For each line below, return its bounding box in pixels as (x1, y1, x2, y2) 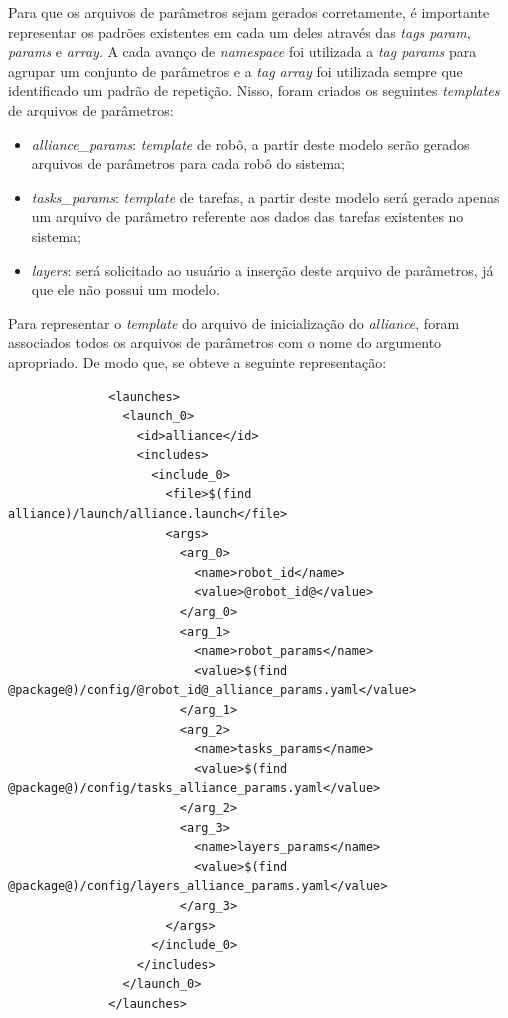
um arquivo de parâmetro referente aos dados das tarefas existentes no (31, 206, 464, 227)
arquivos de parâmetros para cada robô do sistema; (31, 153, 345, 174)
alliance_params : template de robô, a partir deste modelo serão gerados (31, 133, 470, 154)
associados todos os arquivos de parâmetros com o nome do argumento (8, 332, 442, 353)
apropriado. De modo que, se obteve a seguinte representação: (8, 351, 387, 372)
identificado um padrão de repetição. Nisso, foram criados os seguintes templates (8, 80, 500, 101)
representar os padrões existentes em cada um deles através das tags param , (8, 21, 471, 42)
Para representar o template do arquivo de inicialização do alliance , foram (8, 312, 460, 333)
